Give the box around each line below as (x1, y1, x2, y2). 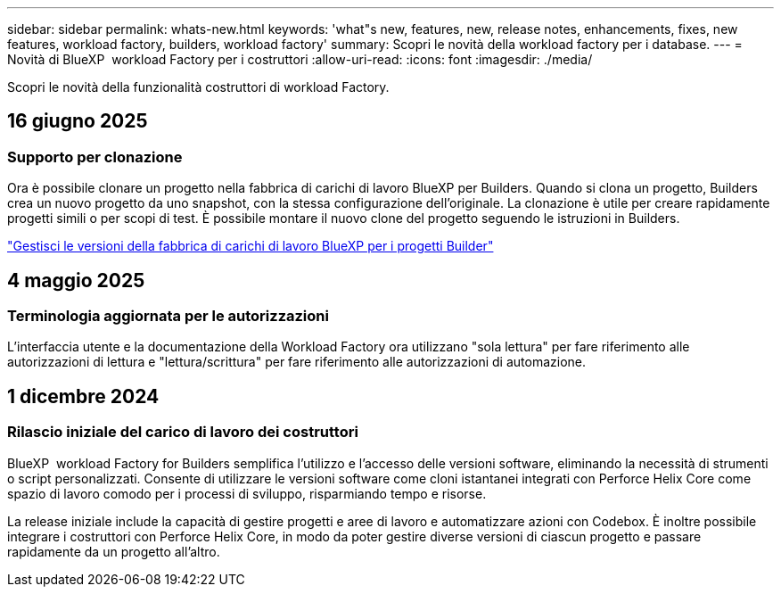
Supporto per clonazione (7, 147, 183, 166)
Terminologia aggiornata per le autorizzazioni (7, 307, 329, 326)
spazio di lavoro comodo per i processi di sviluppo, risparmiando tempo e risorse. (7, 485, 487, 501)
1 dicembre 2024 (7, 384, 160, 408)
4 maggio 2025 (7, 268, 145, 292)
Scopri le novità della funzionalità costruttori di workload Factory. (7, 79, 390, 95)
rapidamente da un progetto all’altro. (7, 543, 220, 559)
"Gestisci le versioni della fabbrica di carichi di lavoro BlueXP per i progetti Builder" (7, 238, 494, 254)
